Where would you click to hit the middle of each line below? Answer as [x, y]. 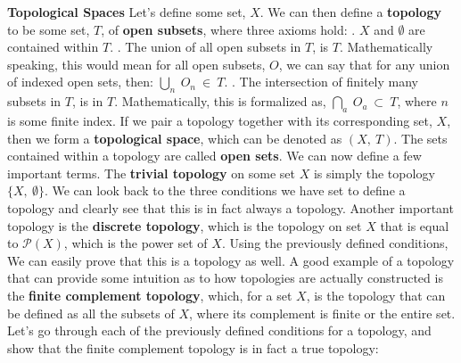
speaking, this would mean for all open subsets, [136, 64]
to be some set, [49, 29]
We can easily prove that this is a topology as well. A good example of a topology [231, 260]
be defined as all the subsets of [91, 313]
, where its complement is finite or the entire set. [322, 313]
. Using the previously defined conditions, [335, 243]
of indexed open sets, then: [80, 82]
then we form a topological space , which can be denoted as [175, 138]
